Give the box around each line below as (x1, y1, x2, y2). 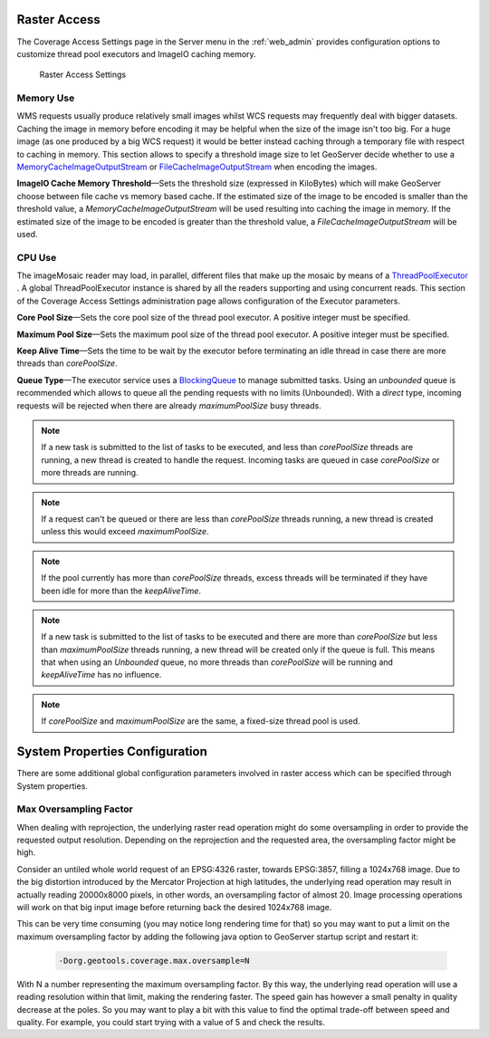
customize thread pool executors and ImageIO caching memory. (16, 48, 257, 59)
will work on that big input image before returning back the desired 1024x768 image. (16, 902, 332, 913)
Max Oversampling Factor (16, 803, 133, 815)
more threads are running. (41, 467, 139, 478)
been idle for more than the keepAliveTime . (41, 585, 202, 596)
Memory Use (16, 91, 75, 104)
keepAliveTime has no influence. (41, 669, 162, 680)
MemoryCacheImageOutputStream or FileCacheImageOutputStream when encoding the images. (16, 161, 378, 172)
